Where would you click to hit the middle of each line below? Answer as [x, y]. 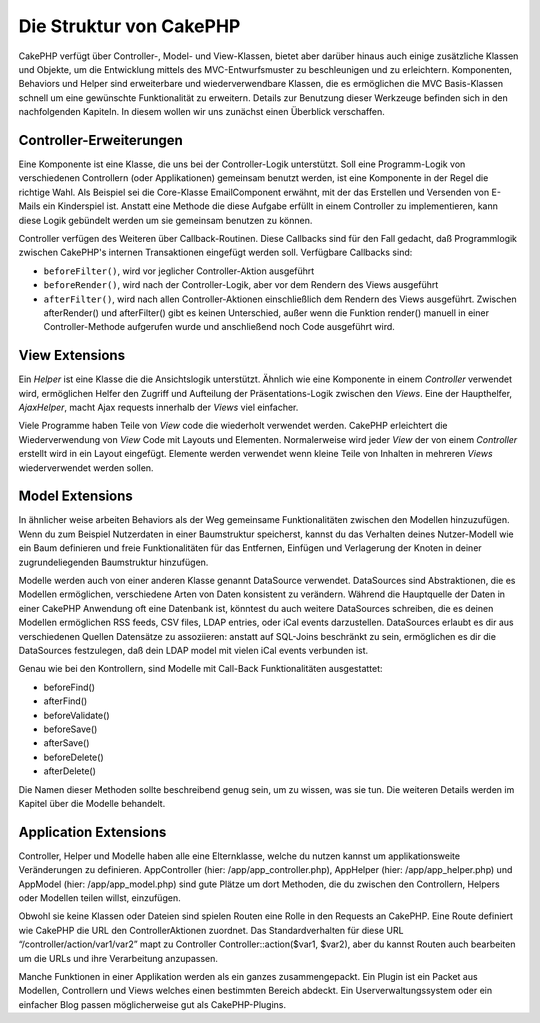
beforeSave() [70, 729]
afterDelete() [70, 771]
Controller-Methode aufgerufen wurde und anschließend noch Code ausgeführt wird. [219, 327]
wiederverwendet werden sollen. [86, 467]
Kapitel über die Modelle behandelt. [92, 803]
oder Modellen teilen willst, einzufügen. [99, 897]
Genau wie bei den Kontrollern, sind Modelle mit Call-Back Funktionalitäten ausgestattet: [201, 669]
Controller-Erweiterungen [101, 140]
